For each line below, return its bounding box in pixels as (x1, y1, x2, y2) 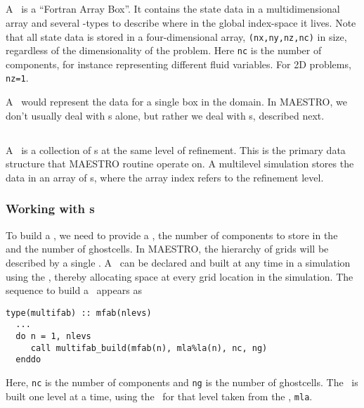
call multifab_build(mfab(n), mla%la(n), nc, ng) (30, 343, 268, 353)
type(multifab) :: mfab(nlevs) (6, 307, 152, 318)
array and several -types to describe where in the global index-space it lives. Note (6, 15, 356, 30)
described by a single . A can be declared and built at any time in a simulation (6, 255, 351, 269)
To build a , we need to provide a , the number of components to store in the (6, 227, 338, 242)
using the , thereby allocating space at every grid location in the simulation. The (6, 269, 353, 283)
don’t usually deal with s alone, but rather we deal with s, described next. (6, 108, 325, 122)
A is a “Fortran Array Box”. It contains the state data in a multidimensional (6, 1, 340, 16)
